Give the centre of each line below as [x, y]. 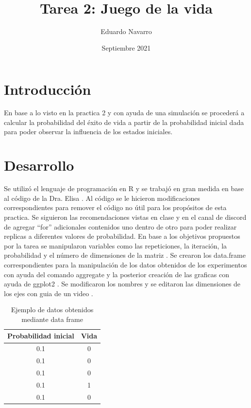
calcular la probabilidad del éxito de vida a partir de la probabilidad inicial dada [124, 122]
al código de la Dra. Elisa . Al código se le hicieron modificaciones [102, 198]
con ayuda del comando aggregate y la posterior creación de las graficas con [117, 274]
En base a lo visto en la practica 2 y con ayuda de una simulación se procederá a [124, 113]
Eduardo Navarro [126, 31]
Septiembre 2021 [126, 47]
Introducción [48, 89]
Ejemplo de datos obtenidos [52, 310]
